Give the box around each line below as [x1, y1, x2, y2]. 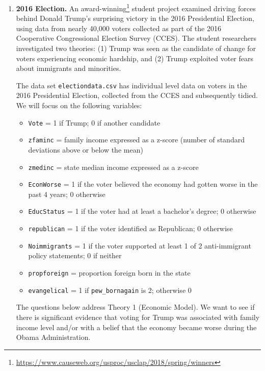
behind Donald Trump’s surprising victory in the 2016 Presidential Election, [16, 13, 254, 23]
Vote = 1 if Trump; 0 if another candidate [28, 117, 161, 128]
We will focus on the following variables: [16, 100, 142, 111]
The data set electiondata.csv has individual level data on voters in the [16, 80, 247, 90]
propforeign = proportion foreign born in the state [28, 267, 191, 278]
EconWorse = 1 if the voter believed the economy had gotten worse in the [28, 179, 258, 189]
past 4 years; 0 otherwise [28, 188, 105, 199]
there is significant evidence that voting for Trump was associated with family [16, 311, 260, 322]
